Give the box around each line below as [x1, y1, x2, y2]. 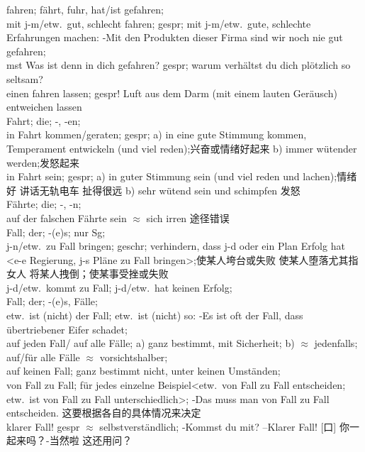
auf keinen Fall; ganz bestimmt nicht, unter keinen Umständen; [6, 363, 281, 378]
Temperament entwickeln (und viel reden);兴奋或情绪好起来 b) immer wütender [6, 140, 357, 155]
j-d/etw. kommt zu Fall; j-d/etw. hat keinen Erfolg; [6, 280, 232, 294]
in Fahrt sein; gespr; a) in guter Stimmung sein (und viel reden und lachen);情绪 [6, 169, 357, 184]
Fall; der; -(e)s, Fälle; [6, 294, 98, 309]
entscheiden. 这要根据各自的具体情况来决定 [6, 405, 201, 420]
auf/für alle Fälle [6, 349, 80, 364]
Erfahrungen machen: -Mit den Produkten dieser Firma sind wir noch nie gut [6, 30, 343, 45]
